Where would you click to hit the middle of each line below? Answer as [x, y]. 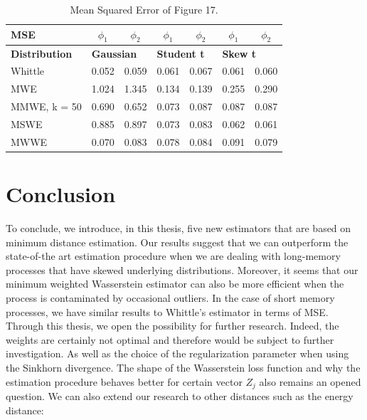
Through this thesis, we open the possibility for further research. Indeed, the [172, 326]
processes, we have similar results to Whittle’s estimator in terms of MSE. [167, 311]
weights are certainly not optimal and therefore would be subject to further [170, 339]
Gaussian [114, 53]
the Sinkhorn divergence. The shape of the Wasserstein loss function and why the [183, 368]
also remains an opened [310, 381]
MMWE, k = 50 [46, 106]
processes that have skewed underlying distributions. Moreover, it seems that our [182, 269]
